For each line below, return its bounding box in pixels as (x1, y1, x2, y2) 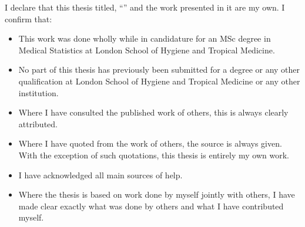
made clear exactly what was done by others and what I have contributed (18, 199, 284, 212)
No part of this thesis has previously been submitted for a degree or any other (18, 63, 300, 76)
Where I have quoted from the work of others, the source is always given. (18, 137, 282, 150)
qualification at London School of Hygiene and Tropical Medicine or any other (18, 74, 300, 87)
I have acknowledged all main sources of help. (18, 168, 183, 181)
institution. (18, 86, 59, 99)
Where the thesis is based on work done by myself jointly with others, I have (18, 188, 295, 201)
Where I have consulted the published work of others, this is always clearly (18, 106, 289, 118)
